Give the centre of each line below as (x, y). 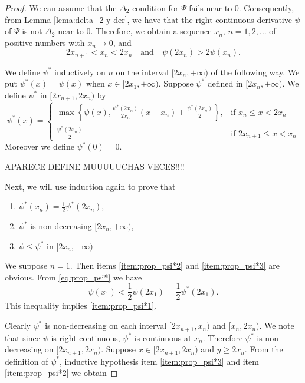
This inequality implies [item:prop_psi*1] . (81, 306)
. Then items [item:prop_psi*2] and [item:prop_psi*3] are (175, 265)
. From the (264, 349)
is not (32, 31)
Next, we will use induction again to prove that (90, 186)
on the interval (142, 72)
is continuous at (163, 337)
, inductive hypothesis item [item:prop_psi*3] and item (159, 361)
